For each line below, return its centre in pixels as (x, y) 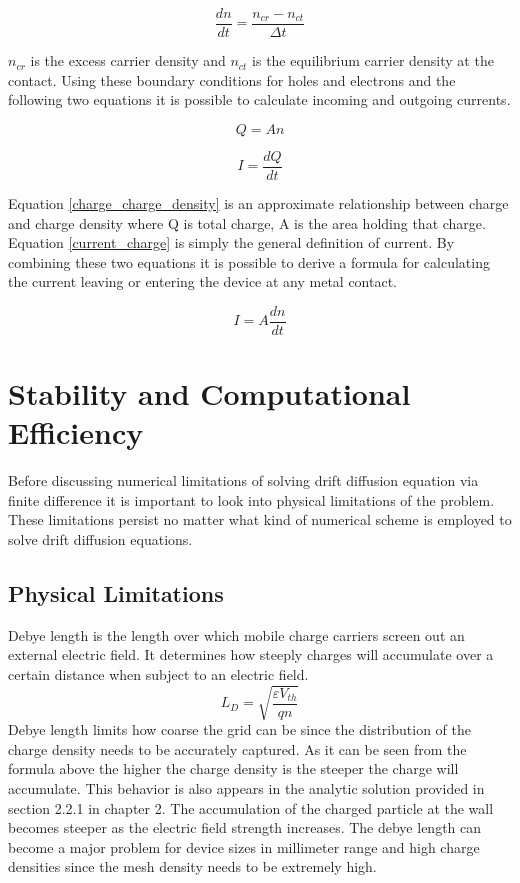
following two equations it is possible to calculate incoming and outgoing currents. (259, 99)
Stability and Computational (209, 393)
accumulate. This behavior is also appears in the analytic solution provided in (246, 787)
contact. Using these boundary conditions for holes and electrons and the (232, 79)
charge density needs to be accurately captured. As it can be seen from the (237, 748)
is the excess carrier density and (128, 60)
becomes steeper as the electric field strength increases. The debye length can (245, 827)
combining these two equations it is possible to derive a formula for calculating (249, 261)
